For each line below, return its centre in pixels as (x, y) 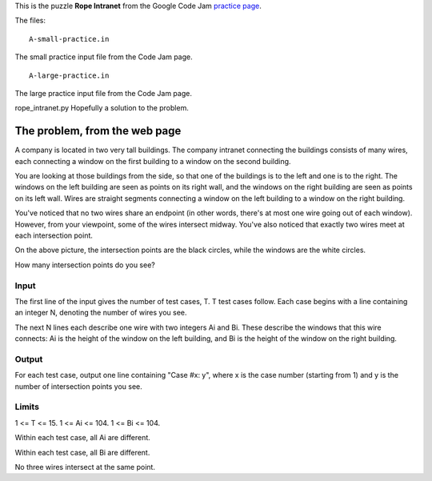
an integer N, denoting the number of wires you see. (101, 313)
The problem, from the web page (98, 131)
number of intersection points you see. (79, 386)
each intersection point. (54, 235)
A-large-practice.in (69, 75)
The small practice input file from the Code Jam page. (104, 57)
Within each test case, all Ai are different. (83, 438)
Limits (27, 407)
